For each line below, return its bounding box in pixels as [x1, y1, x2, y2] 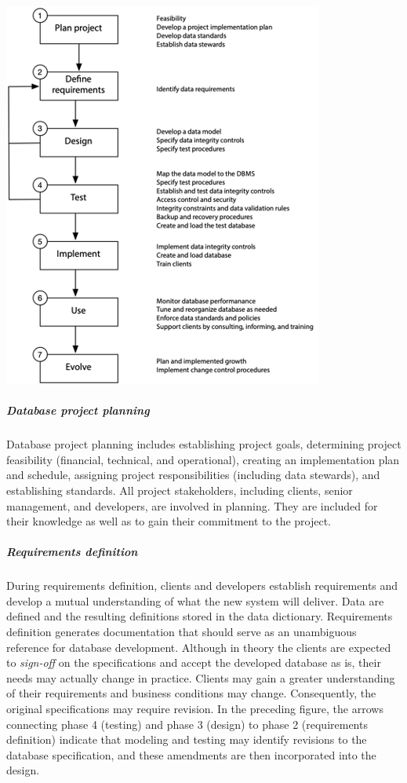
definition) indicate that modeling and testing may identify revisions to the [6, 731, 367, 748]
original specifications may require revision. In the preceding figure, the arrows [6, 701, 383, 717]
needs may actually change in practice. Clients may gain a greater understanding [6, 669, 395, 686]
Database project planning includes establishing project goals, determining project [6, 436, 402, 452]
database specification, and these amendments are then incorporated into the [6, 746, 376, 763]
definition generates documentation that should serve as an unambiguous [6, 624, 357, 640]
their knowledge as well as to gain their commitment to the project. [6, 513, 332, 529]
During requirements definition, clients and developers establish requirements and [6, 577, 398, 594]
